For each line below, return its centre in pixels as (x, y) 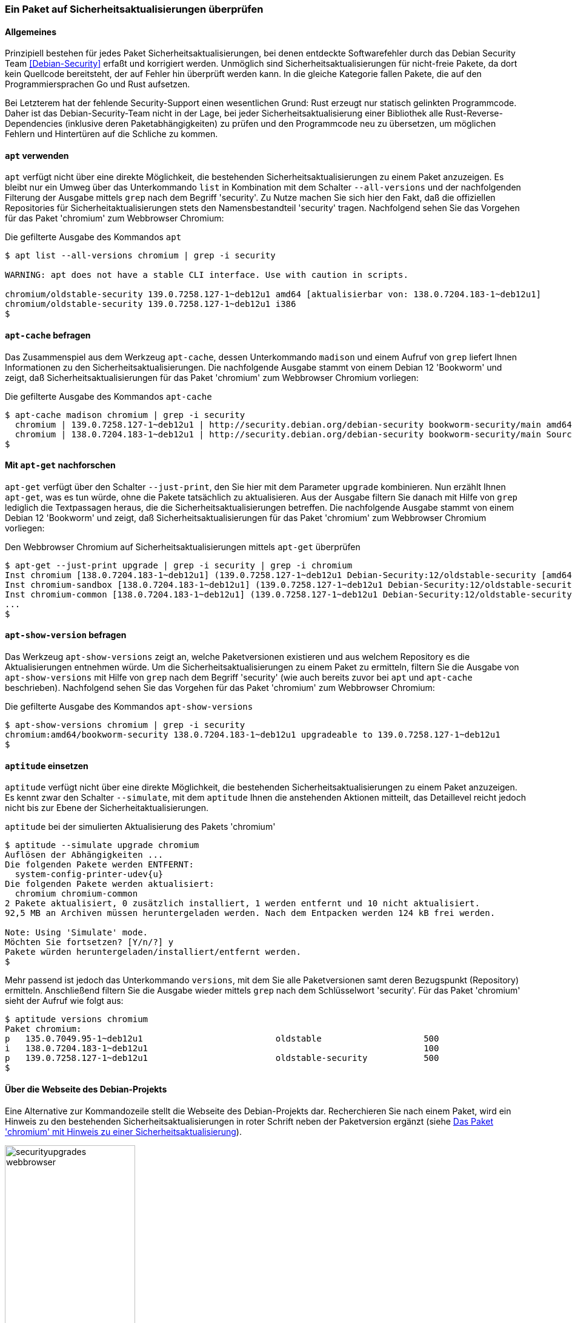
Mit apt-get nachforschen (60, 465)
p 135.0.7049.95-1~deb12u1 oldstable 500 (222, 1039)
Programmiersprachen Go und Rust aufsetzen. (98, 84)
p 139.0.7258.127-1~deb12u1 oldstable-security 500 (222, 1058)
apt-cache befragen (48, 335)
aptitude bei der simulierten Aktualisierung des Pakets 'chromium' (140, 827)
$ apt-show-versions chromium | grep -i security (125, 725)
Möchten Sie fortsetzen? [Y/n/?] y (89, 942)
